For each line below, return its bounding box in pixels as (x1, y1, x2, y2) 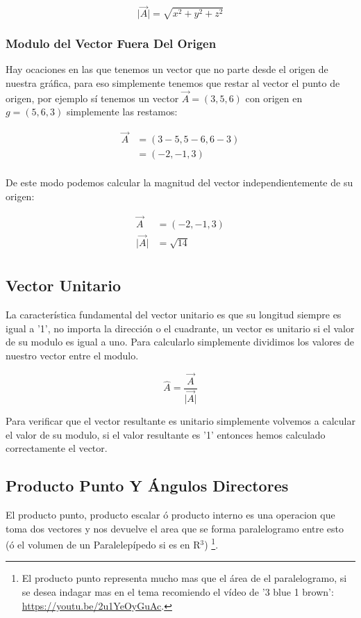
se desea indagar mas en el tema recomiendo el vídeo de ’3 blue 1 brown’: (22, 585, 334, 599)
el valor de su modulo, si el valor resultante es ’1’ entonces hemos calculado (6, 427, 326, 441)
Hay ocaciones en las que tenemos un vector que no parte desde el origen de (6, 62, 328, 76)
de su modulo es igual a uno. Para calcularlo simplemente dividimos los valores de (6, 334, 355, 349)
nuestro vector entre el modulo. (6, 348, 139, 363)
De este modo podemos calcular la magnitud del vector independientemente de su (6, 175, 353, 190)
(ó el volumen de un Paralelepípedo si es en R (6, 537, 201, 551)
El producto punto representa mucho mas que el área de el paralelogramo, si (22, 571, 347, 585)
